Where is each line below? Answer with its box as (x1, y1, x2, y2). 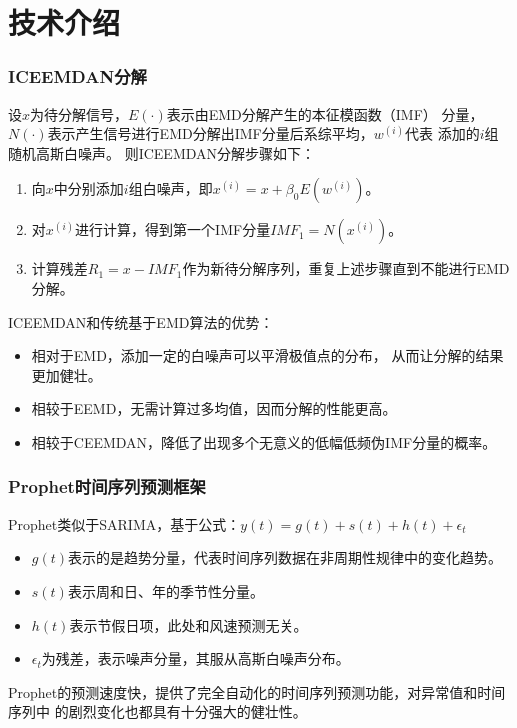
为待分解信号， (30, 103, 129, 124)
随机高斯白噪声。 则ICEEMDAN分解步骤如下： (8, 142, 316, 163)
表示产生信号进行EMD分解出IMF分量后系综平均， (47, 123, 374, 144)
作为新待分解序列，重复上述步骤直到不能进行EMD (182, 258, 510, 279)
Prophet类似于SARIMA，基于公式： (8, 513, 241, 534)
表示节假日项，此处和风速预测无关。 (69, 614, 308, 635)
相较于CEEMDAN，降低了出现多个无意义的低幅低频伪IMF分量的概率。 (31, 431, 497, 452)
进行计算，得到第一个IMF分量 (75, 219, 271, 240)
